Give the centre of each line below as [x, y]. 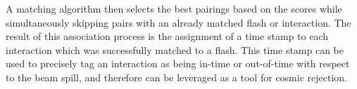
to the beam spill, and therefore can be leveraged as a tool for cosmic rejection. [176, 77]
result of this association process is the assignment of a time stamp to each [167, 36]
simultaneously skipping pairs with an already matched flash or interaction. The [178, 22]
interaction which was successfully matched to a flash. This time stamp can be [175, 49]
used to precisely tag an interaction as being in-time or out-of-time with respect [178, 63]
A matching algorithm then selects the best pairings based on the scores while [174, 8]
